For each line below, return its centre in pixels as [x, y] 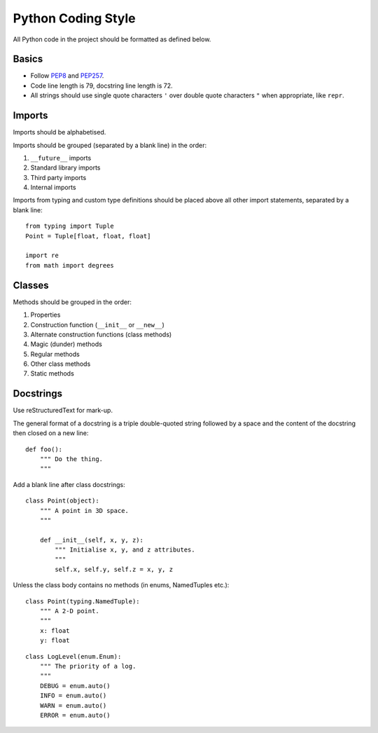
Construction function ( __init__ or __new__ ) [97, 324]
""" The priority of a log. [88, 666]
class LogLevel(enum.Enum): [73, 656]
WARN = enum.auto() [73, 705]
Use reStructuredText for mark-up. [63, 411]
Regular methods [55, 354]
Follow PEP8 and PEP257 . [67, 76]
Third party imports [58, 177]
